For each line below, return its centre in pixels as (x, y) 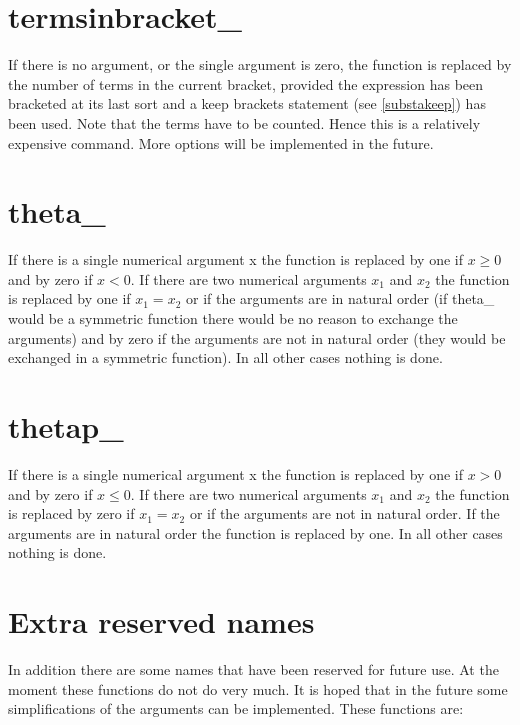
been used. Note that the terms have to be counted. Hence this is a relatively (244, 122)
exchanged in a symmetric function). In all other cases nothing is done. (225, 357)
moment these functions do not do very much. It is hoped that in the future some (258, 688)
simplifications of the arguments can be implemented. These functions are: (236, 708)
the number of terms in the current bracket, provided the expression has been (246, 83)
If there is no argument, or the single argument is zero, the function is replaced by (260, 64)
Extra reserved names (161, 621)
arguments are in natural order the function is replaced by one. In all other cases (255, 532)
